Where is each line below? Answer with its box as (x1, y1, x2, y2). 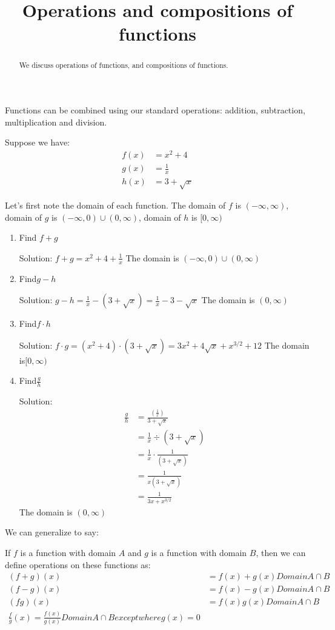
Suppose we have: (5, 136, 70, 149)
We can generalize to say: (5, 526, 99, 538)
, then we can (256, 546, 306, 559)
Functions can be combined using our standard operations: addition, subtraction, (5, 104, 305, 116)
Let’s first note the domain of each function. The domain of (5, 199, 226, 212)
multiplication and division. (5, 115, 107, 128)
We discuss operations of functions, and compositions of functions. (19, 60, 228, 70)
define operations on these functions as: (5, 558, 151, 571)
